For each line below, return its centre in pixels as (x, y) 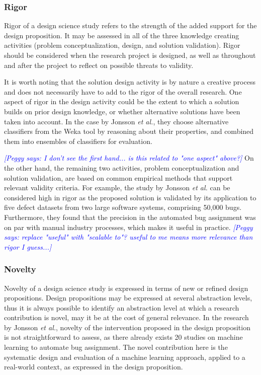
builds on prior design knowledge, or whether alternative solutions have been (122, 111)
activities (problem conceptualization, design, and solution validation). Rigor (122, 45)
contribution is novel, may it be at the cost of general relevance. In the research (126, 317)
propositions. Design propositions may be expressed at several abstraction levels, (128, 298)
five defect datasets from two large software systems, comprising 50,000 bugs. (123, 207)
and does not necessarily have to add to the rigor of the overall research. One (123, 91)
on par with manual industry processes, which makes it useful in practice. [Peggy (128, 227)
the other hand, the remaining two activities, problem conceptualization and (122, 167)
